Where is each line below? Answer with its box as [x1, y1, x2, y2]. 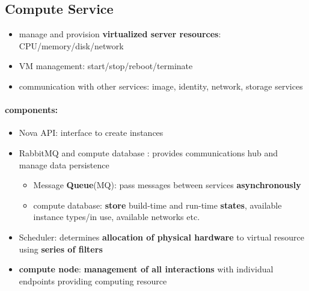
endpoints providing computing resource [19, 274, 167, 287]
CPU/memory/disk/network [19, 39, 124, 52]
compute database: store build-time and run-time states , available [33, 198, 282, 211]
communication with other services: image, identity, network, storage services [19, 79, 303, 92]
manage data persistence [19, 158, 109, 171]
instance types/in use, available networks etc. [33, 210, 200, 223]
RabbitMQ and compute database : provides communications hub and [19, 146, 278, 159]
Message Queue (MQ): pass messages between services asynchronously [33, 179, 301, 191]
